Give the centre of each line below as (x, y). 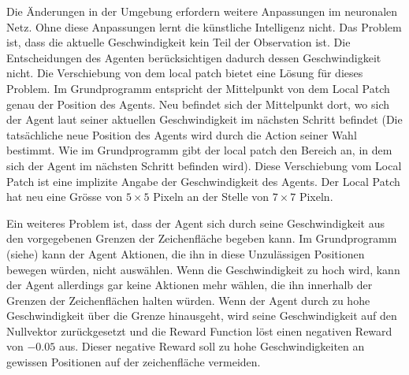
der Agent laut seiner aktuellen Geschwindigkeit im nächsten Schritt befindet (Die (204, 119)
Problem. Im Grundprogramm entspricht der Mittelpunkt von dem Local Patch (198, 88)
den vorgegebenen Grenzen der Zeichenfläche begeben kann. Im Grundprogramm (202, 238)
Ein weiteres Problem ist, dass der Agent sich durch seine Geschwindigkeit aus (195, 223)
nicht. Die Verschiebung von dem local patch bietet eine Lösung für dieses (185, 73)
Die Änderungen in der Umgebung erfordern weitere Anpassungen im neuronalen (202, 11)
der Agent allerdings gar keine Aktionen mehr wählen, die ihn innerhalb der (190, 285)
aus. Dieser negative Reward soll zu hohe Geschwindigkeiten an (212, 346)
